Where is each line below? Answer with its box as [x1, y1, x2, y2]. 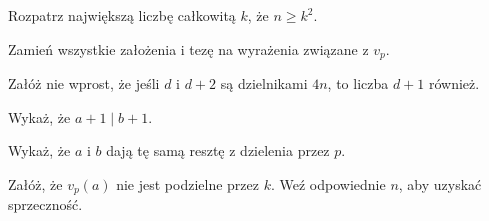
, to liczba [327, 73, 389, 94]
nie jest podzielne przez [116, 173, 260, 194]
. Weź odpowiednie [270, 173, 386, 194]
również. [428, 73, 480, 94]
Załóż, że [8, 173, 63, 194]
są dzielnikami [220, 73, 308, 94]
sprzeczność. [8, 194, 83, 215]
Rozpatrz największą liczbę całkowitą [8, 5, 236, 25]
